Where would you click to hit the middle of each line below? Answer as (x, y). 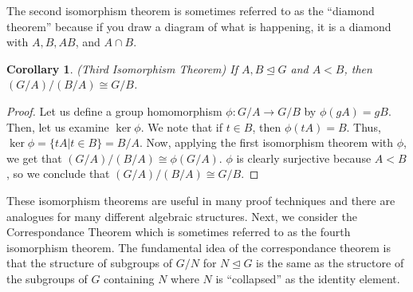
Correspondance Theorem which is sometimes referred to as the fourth (179, 232)
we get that (34, 158)
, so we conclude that (58, 174)
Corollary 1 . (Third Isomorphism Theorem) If (122, 68)
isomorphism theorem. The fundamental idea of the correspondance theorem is (199, 247)
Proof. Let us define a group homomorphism (114, 110)
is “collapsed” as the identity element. (308, 278)
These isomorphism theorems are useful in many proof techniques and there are (201, 200)
